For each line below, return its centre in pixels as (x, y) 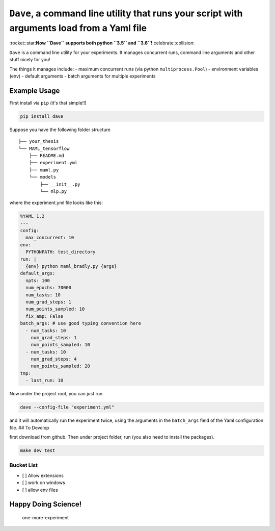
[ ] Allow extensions (43, 475)
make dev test (38, 450)
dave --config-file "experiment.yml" (67, 407)
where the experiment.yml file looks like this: (56, 203)
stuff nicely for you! (30, 60)
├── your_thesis (39, 141)
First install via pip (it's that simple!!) (48, 103)
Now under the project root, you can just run (56, 394)
